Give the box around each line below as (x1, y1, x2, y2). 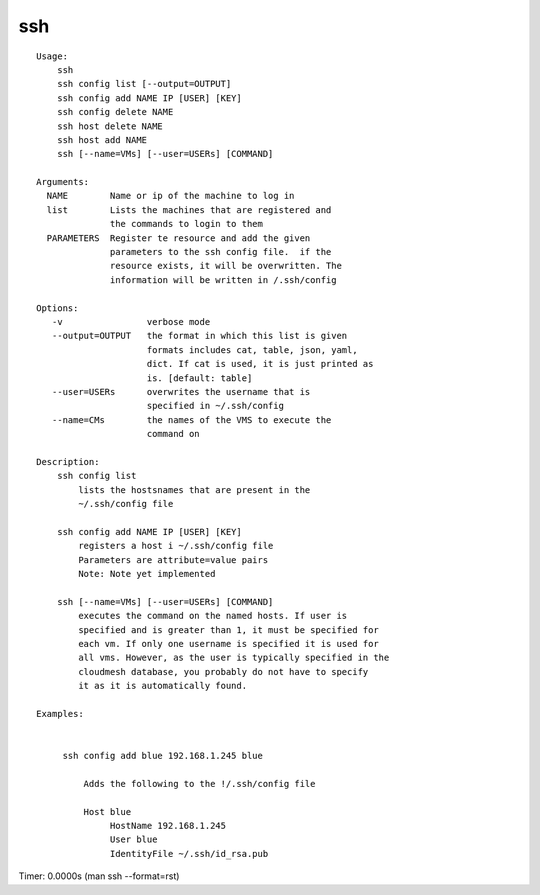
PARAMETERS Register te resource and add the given (46, 232, 311, 244)
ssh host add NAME (56, 134, 148, 145)
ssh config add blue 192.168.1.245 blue (62, 750, 264, 762)
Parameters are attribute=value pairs (78, 554, 269, 565)
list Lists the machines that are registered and (46, 204, 332, 215)
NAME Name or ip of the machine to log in (46, 190, 295, 202)
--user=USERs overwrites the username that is (51, 386, 311, 397)
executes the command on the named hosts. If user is (78, 610, 348, 622)
